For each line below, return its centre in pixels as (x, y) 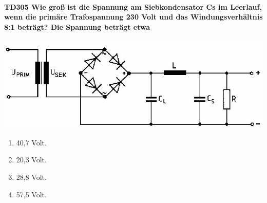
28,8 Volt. (31, 177)
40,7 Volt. (31, 142)
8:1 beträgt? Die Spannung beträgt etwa (77, 26)
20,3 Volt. (31, 160)
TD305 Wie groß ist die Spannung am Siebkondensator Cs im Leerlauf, (133, 6)
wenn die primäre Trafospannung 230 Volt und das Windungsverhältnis (133, 17)
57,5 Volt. (31, 194)
